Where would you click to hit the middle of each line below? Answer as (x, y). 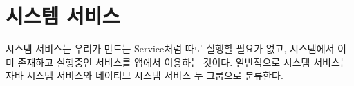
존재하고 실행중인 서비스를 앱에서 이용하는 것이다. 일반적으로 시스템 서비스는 (183, 62)
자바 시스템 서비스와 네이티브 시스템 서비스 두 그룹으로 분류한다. (145, 75)
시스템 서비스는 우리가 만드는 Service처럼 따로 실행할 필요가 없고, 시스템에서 (170, 49)
